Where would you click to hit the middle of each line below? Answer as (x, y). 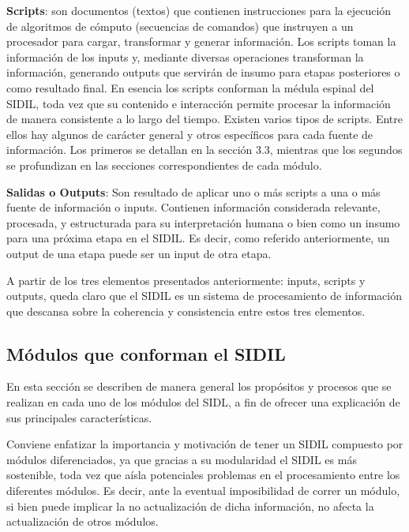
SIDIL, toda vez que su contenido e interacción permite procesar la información (199, 103)
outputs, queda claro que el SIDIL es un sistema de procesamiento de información (204, 296)
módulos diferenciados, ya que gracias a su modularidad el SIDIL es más (182, 459)
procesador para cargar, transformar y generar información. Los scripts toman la (201, 41)
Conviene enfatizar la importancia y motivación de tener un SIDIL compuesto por (205, 444)
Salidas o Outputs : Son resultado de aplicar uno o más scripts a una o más (193, 191)
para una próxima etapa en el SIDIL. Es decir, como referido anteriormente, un (198, 238)
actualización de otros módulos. (83, 521)
